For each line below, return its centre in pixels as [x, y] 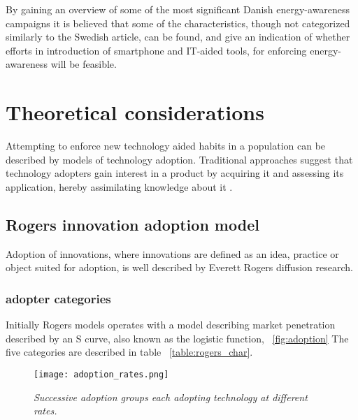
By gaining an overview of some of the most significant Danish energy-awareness [178, 9]
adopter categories [58, 298]
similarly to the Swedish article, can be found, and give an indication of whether [178, 37]
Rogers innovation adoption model [133, 224]
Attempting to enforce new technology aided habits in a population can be [166, 146]
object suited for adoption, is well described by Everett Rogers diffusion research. [179, 267]
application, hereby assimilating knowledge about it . [119, 186]
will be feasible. [84, 64]
